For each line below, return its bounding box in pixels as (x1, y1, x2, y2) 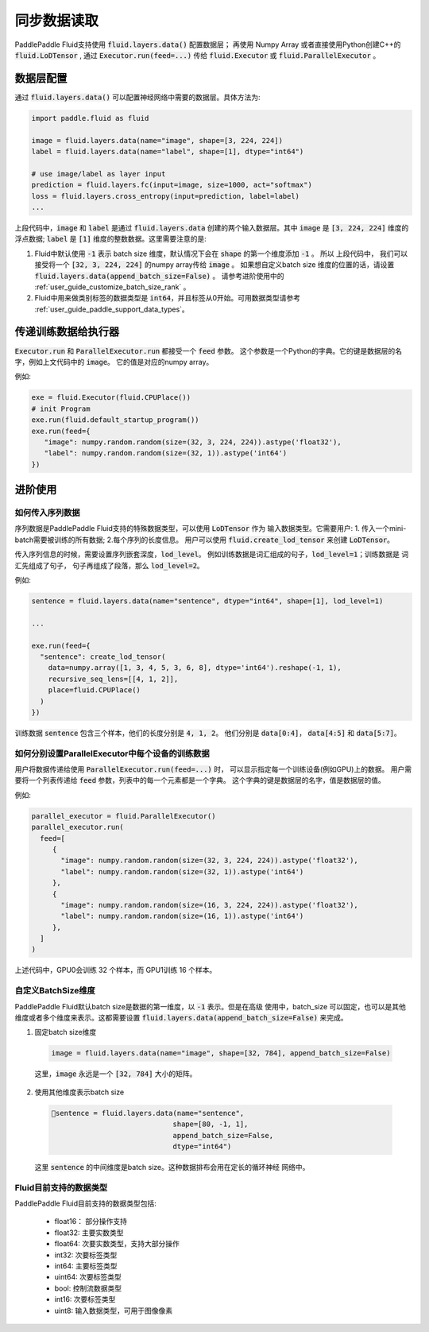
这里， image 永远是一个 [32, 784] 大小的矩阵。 (34, 1069, 197, 1078)
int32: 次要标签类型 (54, 1250, 118, 1260)
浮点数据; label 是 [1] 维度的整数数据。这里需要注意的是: (14, 234, 207, 244)
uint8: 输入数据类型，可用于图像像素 (54, 1306, 173, 1315)
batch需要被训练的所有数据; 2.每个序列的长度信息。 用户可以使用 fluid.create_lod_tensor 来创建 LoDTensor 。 (14, 535, 395, 544)
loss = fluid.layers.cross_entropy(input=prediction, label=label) (31, 192, 300, 200)
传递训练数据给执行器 (14, 325, 119, 339)
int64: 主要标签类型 (54, 1260, 118, 1271)
